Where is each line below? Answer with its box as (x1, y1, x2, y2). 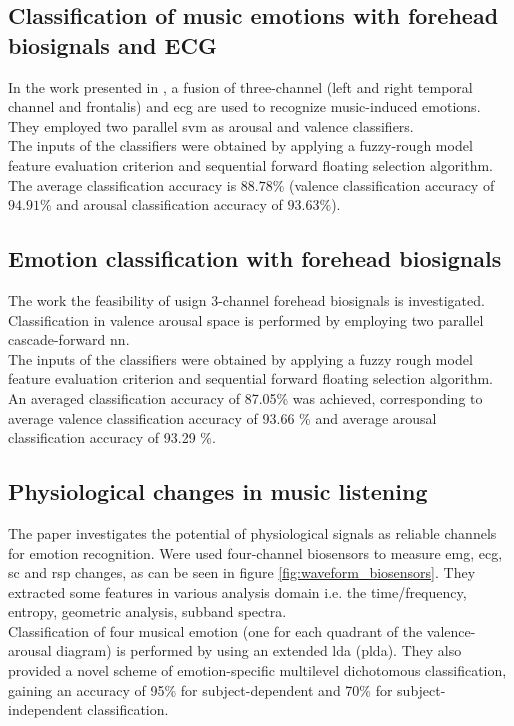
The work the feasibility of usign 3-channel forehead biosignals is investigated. (8, 289, 485, 310)
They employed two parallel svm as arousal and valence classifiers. (8, 115, 414, 136)
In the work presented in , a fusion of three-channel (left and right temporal (8, 76, 473, 97)
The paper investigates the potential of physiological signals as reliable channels (8, 522, 497, 543)
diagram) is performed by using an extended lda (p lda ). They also (56, 640, 462, 661)
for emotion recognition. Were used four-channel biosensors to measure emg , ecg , (8, 542, 503, 563)
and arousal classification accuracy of (56, 194, 283, 215)
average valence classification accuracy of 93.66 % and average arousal (8, 407, 437, 428)
